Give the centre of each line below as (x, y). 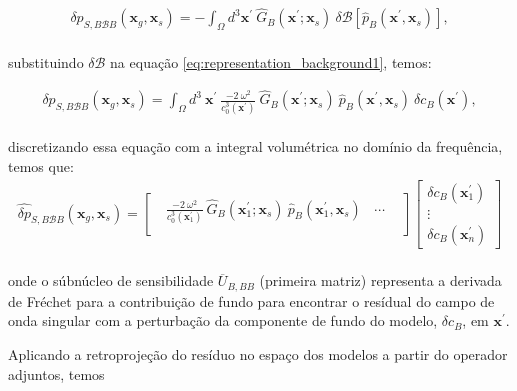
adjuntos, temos (56, 373)
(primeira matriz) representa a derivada (380, 280)
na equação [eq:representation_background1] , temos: (271, 61)
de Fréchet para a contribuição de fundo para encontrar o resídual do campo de (251, 300)
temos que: (41, 165)
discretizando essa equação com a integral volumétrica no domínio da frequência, (255, 146)
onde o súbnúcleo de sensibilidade (111, 280)
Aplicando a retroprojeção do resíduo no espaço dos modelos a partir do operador (258, 353)
